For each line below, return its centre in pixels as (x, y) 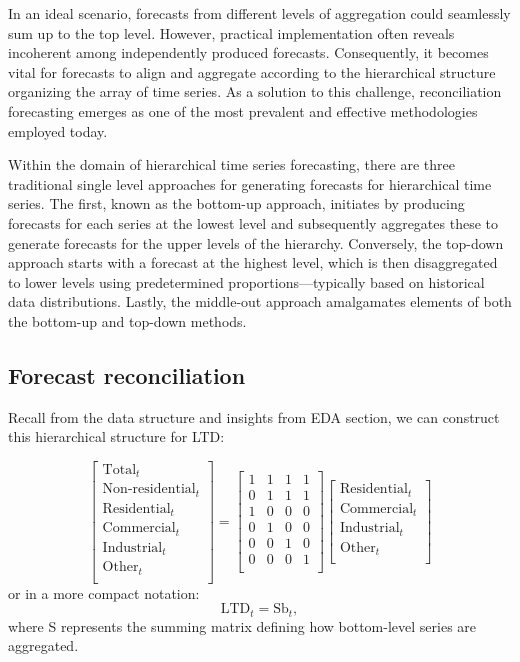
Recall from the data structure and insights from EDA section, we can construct (254, 416)
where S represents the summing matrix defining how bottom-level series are (242, 625)
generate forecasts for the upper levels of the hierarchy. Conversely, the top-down (256, 242)
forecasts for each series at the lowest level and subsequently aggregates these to (253, 222)
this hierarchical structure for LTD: (116, 436)
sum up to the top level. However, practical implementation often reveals (231, 32)
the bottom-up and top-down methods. (127, 320)
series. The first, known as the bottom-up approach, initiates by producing (236, 203)
